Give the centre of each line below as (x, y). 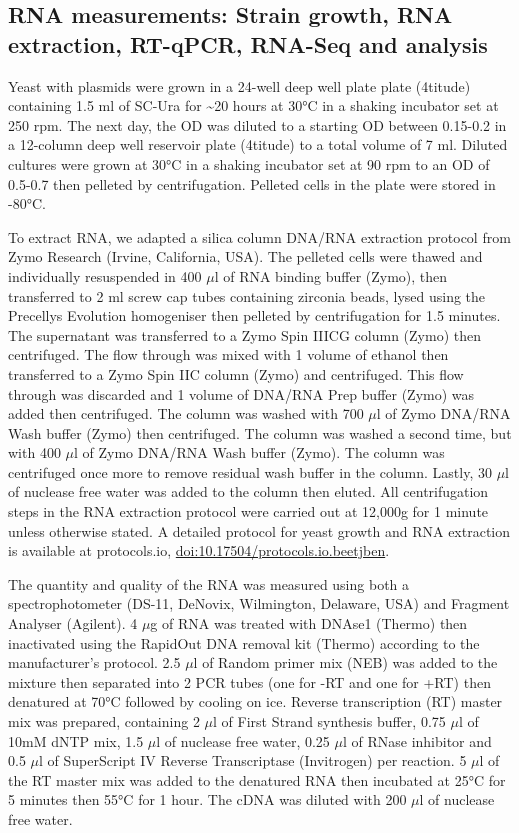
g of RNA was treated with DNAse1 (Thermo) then (309, 623)
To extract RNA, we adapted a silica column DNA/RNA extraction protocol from (259, 236)
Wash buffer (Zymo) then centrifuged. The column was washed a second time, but (260, 432)
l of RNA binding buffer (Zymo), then (331, 275)
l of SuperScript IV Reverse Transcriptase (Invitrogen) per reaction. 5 (253, 760)
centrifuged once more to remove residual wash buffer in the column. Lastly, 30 (250, 471)
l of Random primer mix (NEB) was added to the (345, 662)
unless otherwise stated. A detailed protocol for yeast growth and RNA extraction (259, 530)
